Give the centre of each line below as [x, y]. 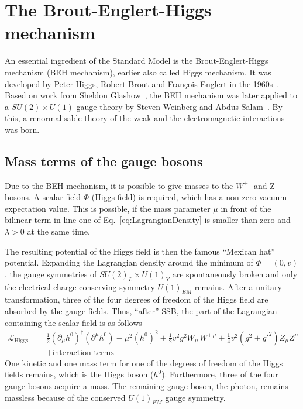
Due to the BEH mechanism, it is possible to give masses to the [119, 185]
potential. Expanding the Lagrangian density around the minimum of [129, 262]
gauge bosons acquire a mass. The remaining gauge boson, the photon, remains [147, 385]
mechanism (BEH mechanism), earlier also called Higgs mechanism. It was [138, 72]
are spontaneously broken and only [235, 274]
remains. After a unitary [238, 286]
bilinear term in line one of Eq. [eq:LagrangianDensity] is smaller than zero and [148, 220]
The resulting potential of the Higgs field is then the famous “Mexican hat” [140, 251]
